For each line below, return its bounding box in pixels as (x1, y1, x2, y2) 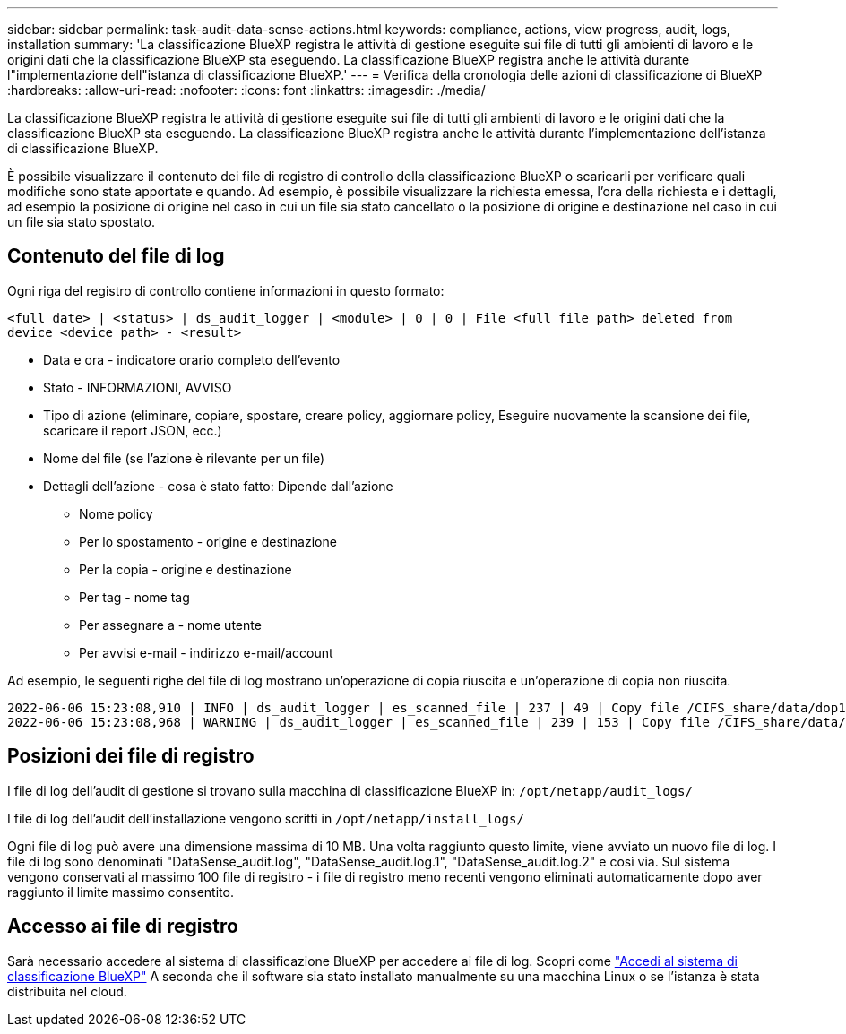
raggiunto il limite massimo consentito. (7, 883, 234, 900)
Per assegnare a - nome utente (79, 616, 262, 633)
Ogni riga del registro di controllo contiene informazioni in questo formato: (7, 282, 445, 298)
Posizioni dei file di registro (7, 745, 255, 768)
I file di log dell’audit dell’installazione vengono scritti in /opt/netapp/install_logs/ (7, 810, 524, 826)
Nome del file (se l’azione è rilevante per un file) (43, 450, 325, 466)
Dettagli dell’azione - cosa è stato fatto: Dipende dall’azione (43, 478, 393, 494)
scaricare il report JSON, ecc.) (43, 422, 222, 438)
